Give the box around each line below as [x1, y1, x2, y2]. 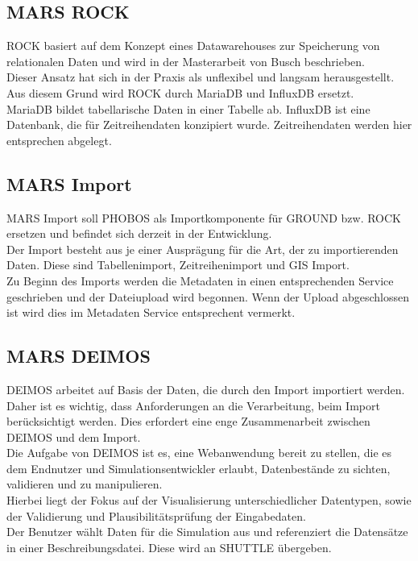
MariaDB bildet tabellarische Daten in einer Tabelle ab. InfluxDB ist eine [6, 100, 370, 117]
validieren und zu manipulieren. [6, 476, 163, 492]
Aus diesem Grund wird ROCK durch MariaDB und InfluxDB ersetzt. [6, 84, 354, 101]
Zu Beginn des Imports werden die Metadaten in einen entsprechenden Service [6, 272, 394, 289]
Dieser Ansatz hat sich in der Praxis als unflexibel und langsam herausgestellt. [6, 69, 395, 85]
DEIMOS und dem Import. [6, 428, 141, 445]
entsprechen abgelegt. [6, 131, 112, 148]
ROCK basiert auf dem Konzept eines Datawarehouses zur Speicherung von [6, 37, 380, 54]
